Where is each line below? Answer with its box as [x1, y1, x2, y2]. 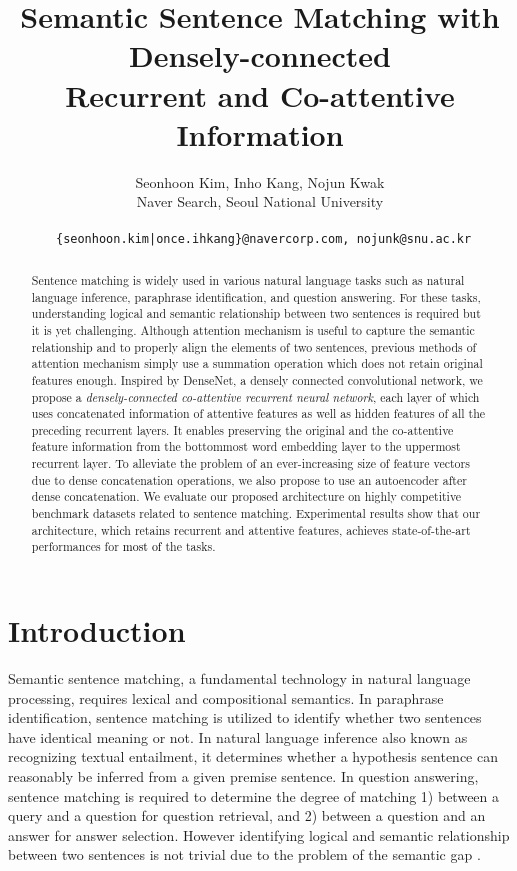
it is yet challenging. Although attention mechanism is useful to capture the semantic [31, 321, 475, 338]
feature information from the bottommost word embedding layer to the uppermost [31, 438, 461, 455]
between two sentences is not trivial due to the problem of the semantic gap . [8, 844, 481, 865]
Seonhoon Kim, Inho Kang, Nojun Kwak [135, 171, 385, 192]
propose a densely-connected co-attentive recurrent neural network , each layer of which [31, 388, 480, 405]
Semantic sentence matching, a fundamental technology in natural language [8, 668, 471, 689]
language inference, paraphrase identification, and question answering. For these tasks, [31, 288, 481, 305]
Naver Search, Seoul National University [136, 191, 384, 212]
